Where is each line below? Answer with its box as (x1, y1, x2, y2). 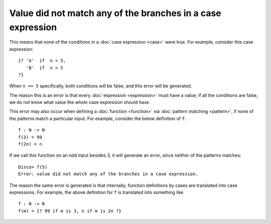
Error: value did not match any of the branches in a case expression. (18, 171, 198, 177)
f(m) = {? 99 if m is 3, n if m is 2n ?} (18, 208, 121, 213)
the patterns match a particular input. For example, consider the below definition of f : (9, 116, 186, 122)
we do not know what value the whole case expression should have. (9, 99, 151, 105)
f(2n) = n (18, 141, 42, 147)
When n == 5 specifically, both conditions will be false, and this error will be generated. (9, 83, 192, 89)
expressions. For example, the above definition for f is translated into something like (9, 189, 184, 195)
